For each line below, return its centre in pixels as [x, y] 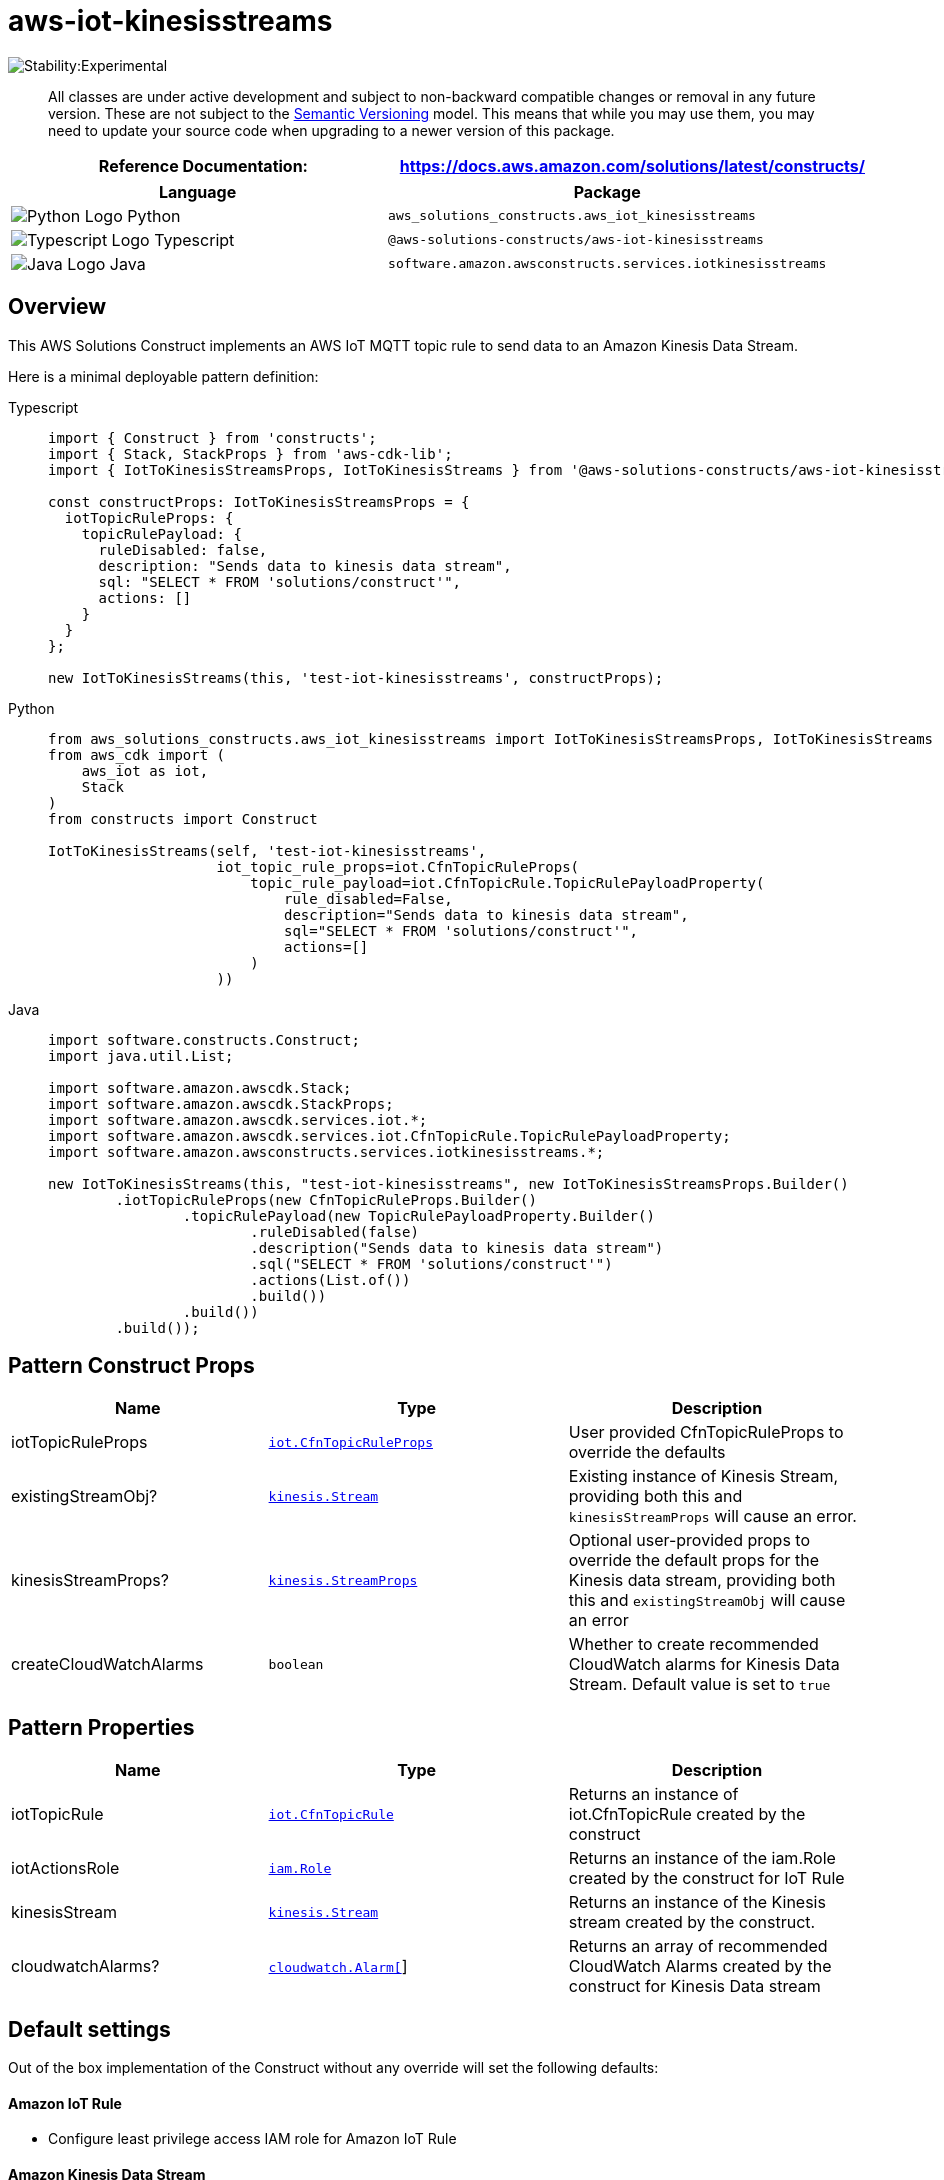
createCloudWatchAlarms [107, 1664]
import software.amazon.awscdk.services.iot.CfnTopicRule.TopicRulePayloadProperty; [389, 1135]
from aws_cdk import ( [137, 754]
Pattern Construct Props [131, 1366]
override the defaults [647, 1452]
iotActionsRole [65, 1868]
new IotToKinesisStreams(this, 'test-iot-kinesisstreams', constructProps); [356, 677]
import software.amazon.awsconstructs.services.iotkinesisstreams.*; [326, 1151]
